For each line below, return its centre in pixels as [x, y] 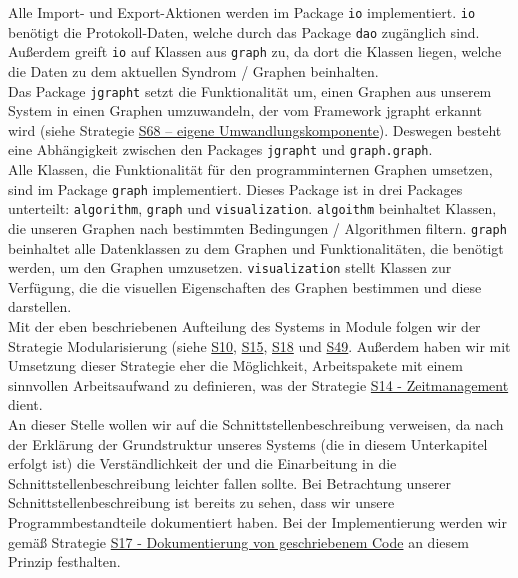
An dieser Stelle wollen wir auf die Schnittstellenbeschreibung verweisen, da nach [256, 424]
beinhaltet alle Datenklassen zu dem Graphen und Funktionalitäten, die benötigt [256, 247]
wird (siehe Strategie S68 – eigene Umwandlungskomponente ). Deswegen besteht [255, 129]
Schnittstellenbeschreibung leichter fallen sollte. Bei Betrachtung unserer [230, 482]
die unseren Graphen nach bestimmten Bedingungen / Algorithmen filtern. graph [257, 227]
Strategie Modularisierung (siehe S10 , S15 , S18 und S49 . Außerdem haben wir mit [259, 345]
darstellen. [40, 306]
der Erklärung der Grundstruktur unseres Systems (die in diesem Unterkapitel [248, 443]
